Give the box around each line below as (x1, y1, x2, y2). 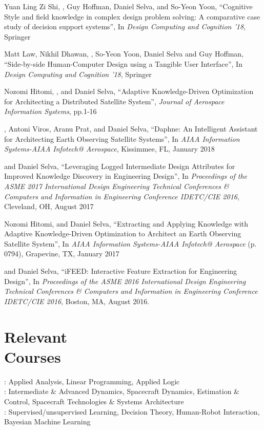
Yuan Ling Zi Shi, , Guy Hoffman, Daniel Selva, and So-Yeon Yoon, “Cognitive (4, 1, 253, 11)
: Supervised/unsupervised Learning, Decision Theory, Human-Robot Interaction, (4, 406, 260, 417)
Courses (4, 346, 61, 367)
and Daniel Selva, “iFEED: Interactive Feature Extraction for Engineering (4, 266, 237, 276)
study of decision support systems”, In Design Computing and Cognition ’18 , (4, 21, 246, 32)
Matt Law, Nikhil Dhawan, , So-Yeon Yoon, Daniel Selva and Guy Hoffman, (4, 48, 243, 59)
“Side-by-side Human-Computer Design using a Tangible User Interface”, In (4, 58, 242, 69)
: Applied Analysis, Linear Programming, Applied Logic (4, 376, 180, 386)
